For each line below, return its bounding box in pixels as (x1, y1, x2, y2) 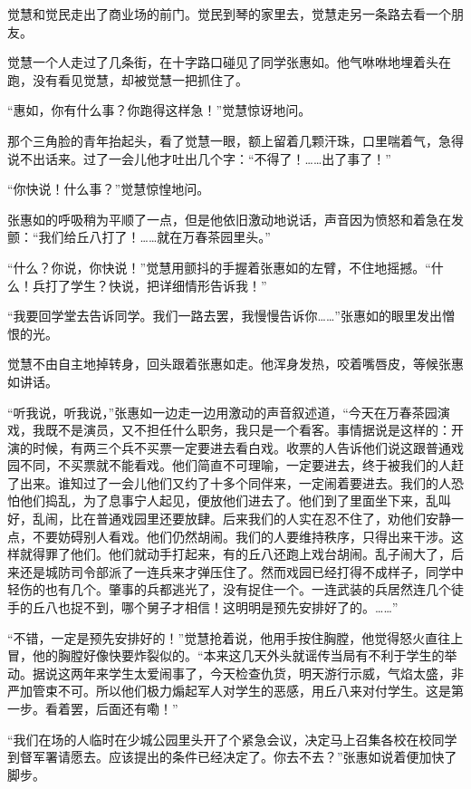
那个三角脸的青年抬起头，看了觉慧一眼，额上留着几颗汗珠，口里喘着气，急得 (7, 130, 464, 149)
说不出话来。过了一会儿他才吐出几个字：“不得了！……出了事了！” (7, 149, 391, 168)
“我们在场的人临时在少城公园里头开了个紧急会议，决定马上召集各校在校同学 (7, 729, 457, 748)
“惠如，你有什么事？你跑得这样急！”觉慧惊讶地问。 (7, 101, 312, 120)
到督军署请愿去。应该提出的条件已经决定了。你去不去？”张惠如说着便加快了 (7, 747, 457, 766)
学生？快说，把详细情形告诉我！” (70, 275, 267, 294)
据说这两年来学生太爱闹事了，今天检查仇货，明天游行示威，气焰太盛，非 (32, 663, 464, 682)
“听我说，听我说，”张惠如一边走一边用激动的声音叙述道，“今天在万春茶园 (7, 402, 437, 421)
